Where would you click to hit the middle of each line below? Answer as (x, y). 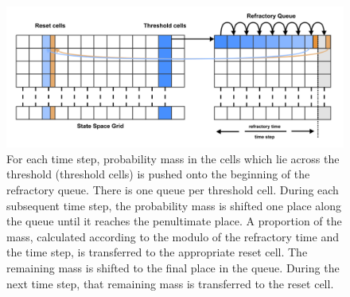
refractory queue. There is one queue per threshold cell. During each (173, 190)
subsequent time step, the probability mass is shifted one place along (174, 205)
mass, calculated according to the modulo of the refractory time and (173, 236)
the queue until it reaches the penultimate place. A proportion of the (174, 221)
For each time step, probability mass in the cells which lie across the (173, 158)
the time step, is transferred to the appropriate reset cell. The (157, 252)
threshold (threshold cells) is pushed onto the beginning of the (158, 174)
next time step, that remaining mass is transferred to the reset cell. (170, 283)
